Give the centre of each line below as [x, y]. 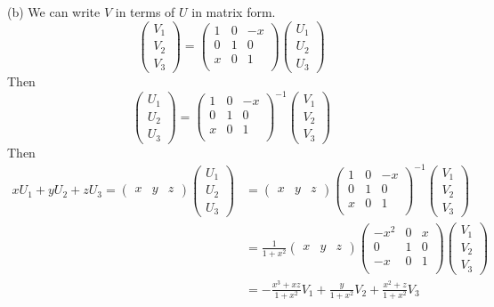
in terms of [145, 12]
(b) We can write [54, 12]
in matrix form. [234, 12]
